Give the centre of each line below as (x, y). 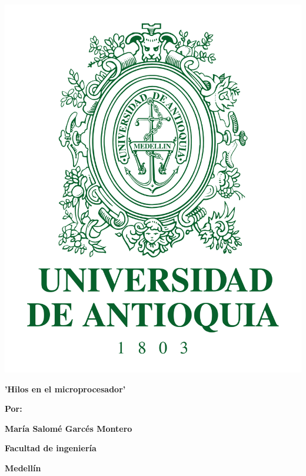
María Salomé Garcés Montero (69, 428)
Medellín (23, 468)
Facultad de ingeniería (51, 448)
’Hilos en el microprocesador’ (65, 389)
